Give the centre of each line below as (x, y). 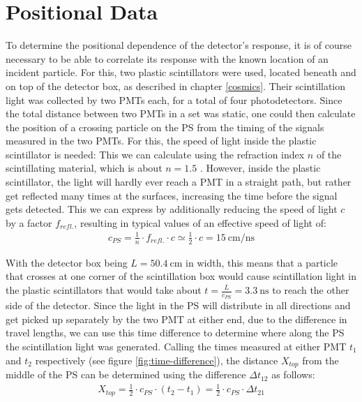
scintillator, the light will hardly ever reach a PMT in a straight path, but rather (179, 182)
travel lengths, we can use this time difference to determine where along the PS (175, 333)
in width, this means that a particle (262, 262)
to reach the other (311, 290)
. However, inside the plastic (260, 168)
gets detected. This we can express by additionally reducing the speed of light (172, 209)
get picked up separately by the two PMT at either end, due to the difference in (176, 319)
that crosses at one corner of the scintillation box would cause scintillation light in (181, 276)
